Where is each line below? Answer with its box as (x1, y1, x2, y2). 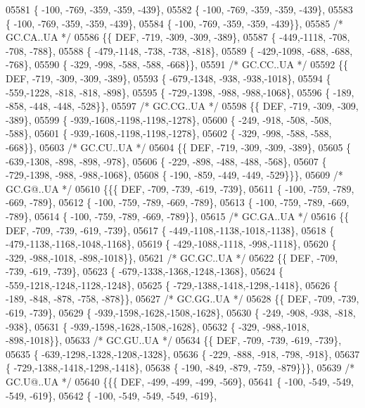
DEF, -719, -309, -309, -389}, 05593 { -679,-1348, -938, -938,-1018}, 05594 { (6, 70, 331, 85)
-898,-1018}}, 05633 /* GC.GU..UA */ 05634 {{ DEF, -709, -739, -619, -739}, (6, 333, 342, 348)
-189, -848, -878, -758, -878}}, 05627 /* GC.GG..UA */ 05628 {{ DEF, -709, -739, (6, 291, 359, 306)
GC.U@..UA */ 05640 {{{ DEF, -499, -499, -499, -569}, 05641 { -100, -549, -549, (6, 374, 354, 389)
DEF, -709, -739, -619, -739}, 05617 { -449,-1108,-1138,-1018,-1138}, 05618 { (6, 222, 335, 237)
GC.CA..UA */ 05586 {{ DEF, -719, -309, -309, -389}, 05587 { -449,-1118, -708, (6, 30, 350, 44)
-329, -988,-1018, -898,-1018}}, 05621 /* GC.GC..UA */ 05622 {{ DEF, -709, (6, 250, 338, 264)
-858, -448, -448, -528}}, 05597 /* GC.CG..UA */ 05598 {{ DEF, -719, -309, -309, (6, 98, 359, 113)
